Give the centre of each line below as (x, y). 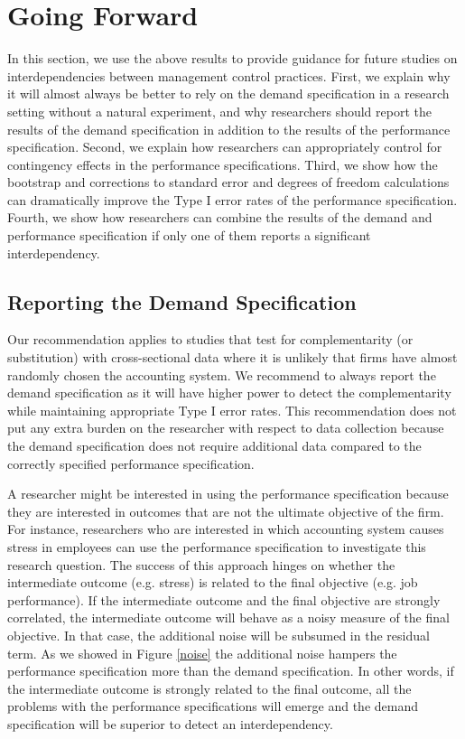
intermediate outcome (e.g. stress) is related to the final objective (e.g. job (213, 582)
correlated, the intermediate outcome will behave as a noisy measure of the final (228, 617)
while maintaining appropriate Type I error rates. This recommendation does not (232, 410)
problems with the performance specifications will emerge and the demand (213, 706)
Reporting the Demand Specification (182, 301)
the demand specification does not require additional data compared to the (214, 446)
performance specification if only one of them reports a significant (189, 235)
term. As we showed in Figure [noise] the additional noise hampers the (202, 653)
